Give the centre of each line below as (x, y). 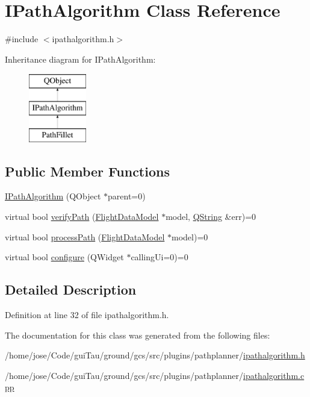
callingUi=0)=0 (160, 257)
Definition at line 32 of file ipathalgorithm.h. (87, 315)
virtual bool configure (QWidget (64, 257)
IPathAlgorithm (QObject (53, 196)
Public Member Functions (87, 171)
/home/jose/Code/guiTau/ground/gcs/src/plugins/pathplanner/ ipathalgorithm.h (155, 355)
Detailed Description (71, 289)
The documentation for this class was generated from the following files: (138, 335)
